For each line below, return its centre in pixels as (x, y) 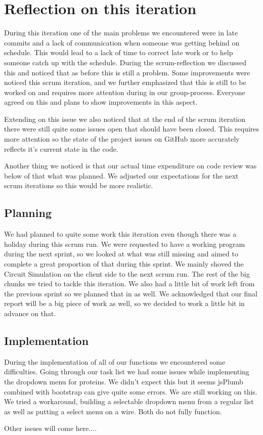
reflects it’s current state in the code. (61, 148)
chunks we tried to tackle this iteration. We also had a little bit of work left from (129, 284)
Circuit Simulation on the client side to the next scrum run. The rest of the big (127, 273)
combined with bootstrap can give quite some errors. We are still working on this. (131, 391)
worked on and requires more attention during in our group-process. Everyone (125, 92)
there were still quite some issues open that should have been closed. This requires (132, 129)
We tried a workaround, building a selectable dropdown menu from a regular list (129, 401)
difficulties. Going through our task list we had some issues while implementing (127, 372)
